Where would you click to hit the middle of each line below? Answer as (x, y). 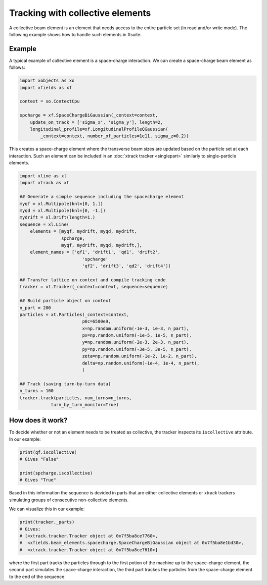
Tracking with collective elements (80, 13)
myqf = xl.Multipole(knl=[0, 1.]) (61, 204)
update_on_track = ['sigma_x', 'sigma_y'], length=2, (96, 122)
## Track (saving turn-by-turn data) (65, 384)
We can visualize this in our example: (47, 509)
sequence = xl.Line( (44, 224)
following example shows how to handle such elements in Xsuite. (75, 34)
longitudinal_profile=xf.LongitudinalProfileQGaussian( (99, 129)
